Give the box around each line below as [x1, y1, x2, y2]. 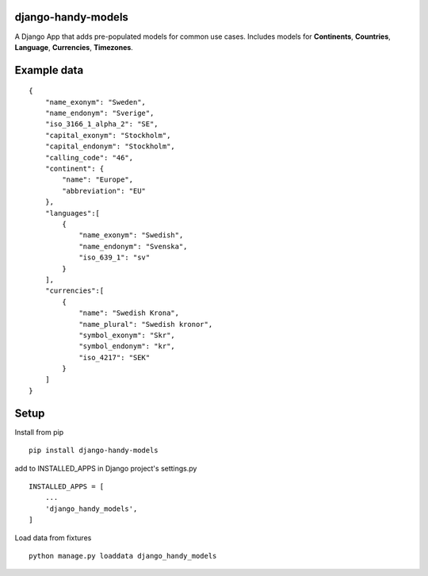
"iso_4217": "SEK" [78, 353, 151, 362]
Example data [14, 63, 84, 77]
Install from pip [14, 427, 63, 436]
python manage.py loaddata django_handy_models [29, 551, 217, 560]
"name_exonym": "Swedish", [78, 231, 184, 240]
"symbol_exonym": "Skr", [78, 330, 176, 340]
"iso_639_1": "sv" [78, 253, 151, 262]
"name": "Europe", [62, 175, 134, 184]
